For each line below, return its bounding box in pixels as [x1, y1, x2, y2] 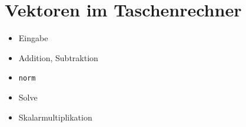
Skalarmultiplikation [18, 111, 92, 123]
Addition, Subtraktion [18, 51, 98, 63]
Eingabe [18, 32, 48, 44]
